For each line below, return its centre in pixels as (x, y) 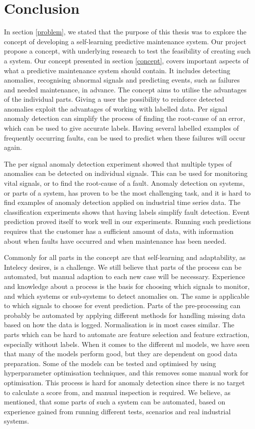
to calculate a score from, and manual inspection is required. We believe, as (117, 392)
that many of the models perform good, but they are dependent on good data (121, 354)
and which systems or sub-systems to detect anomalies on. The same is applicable (127, 296)
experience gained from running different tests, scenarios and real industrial (117, 411)
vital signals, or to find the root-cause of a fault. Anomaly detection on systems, (124, 183)
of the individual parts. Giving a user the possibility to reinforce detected (114, 99)
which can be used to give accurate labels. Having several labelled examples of (122, 128)
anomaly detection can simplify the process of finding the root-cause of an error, (125, 118)
